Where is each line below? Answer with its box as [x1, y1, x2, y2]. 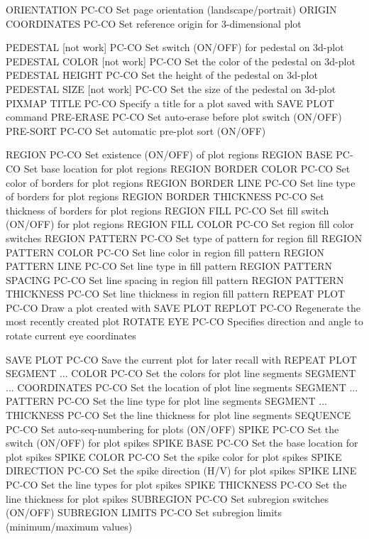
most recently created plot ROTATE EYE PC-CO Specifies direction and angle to [6, 314, 363, 329]
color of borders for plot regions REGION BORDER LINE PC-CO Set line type [6, 175, 356, 190]
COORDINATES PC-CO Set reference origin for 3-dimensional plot [6, 16, 302, 31]
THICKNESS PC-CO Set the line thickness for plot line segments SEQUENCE [6, 408, 351, 423]
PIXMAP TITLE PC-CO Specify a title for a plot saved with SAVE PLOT [6, 95, 334, 110]
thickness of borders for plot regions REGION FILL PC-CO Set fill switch [6, 202, 329, 217]
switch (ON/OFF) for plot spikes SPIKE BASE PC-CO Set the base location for [6, 435, 358, 450]
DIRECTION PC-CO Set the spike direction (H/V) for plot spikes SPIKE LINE [6, 463, 357, 478]
